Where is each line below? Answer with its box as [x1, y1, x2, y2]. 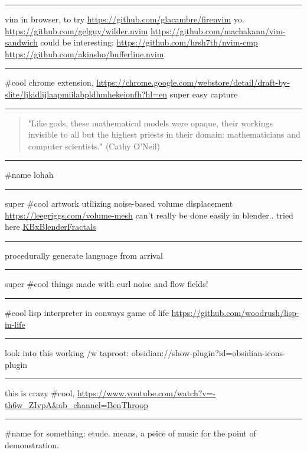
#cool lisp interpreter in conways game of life [5, 306, 169, 318]
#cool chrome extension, [5, 76, 94, 89]
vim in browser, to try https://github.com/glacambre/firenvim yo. [5, 13, 244, 25]
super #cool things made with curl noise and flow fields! [5, 278, 208, 290]
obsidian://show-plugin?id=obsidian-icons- [131, 347, 286, 359]
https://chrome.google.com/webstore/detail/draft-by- [96, 76, 290, 89]
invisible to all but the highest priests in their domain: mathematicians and [28, 128, 301, 141]
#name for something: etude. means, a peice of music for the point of [5, 427, 256, 439]
